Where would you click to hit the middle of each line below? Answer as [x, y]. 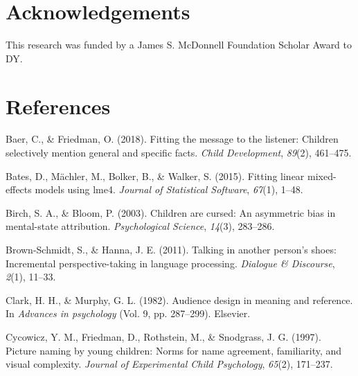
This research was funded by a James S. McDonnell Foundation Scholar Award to [179, 45]
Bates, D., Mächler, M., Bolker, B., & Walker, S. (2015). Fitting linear [155, 176]
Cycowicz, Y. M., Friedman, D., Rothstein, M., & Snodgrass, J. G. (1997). [163, 336]
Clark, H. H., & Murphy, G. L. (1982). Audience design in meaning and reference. [179, 299]
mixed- [322, 176]
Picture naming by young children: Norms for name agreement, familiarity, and [174, 350]
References [58, 106]
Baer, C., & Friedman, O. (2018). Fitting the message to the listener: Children [172, 139]
